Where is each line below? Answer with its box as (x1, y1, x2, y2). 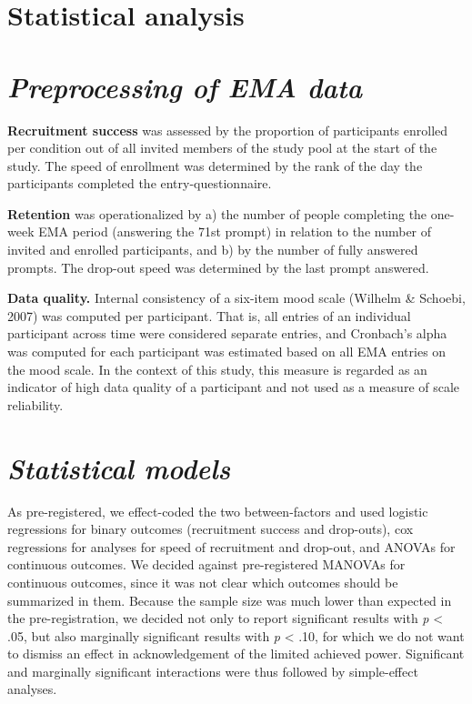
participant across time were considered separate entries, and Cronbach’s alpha (7, 324, 447, 343)
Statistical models (7, 448, 231, 487)
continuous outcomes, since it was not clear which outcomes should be (7, 572, 398, 591)
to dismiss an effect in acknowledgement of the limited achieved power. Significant (7, 644, 465, 663)
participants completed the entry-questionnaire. (7, 174, 272, 193)
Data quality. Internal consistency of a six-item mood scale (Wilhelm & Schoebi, (7, 288, 466, 307)
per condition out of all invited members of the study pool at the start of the (7, 138, 437, 157)
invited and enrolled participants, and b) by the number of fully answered (7, 240, 418, 259)
